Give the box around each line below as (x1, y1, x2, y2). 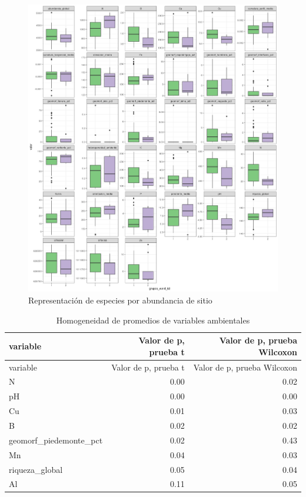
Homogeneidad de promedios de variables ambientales (56, 313, 250, 326)
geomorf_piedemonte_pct (9, 433, 103, 446)
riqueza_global (9, 463, 63, 475)
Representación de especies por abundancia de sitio (28, 293, 212, 306)
